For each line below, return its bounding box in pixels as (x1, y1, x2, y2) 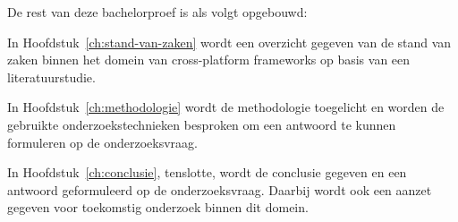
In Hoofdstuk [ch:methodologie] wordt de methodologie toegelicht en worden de (7, 98, 445, 116)
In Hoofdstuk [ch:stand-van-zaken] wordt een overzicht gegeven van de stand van (7, 32, 452, 51)
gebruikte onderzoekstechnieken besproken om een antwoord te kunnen (7, 115, 396, 133)
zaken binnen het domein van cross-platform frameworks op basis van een (7, 50, 411, 69)
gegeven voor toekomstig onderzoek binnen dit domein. (7, 198, 309, 217)
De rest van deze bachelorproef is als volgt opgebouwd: (7, 3, 308, 21)
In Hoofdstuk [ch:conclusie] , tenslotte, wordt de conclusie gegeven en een (7, 163, 407, 182)
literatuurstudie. (7, 67, 96, 86)
